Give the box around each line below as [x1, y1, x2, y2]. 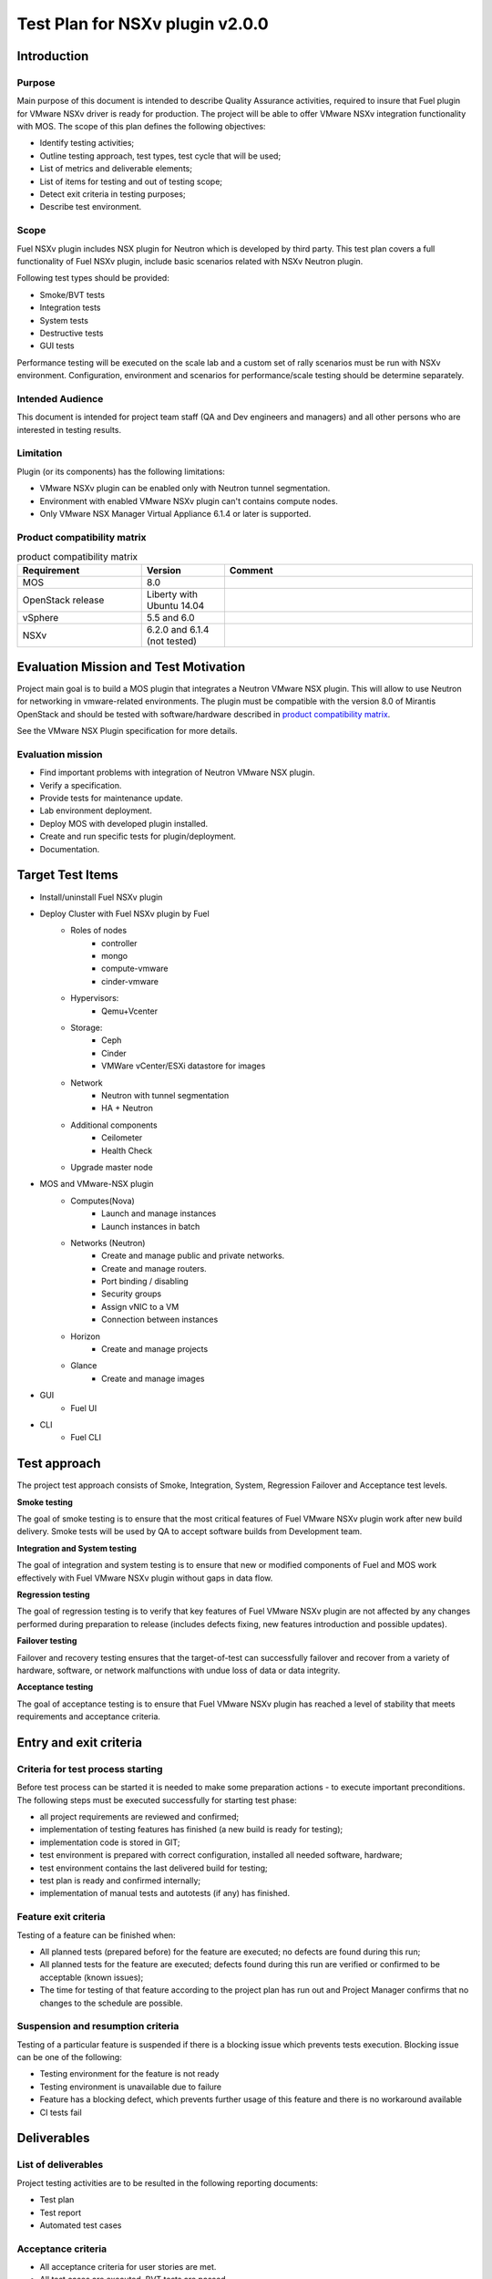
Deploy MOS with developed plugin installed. [39, 818, 209, 829]
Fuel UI [70, 1402, 97, 1413]
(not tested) [146, 634, 198, 647]
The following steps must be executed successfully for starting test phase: [16, 1794, 297, 1805]
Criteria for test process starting [16, 1762, 163, 1775]
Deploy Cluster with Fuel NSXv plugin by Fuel [39, 908, 210, 919]
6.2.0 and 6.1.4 [146, 624, 210, 636]
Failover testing [16, 1635, 77, 1646]
